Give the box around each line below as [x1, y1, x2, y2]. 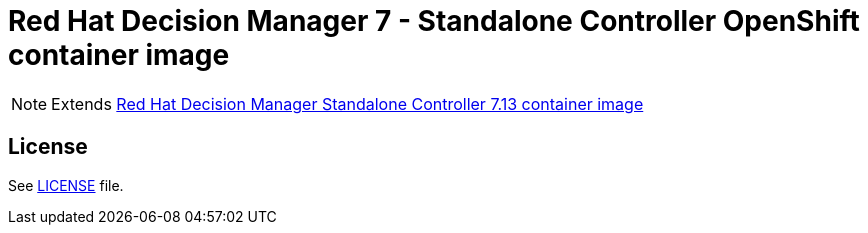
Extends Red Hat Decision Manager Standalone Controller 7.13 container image [51, 93, 644, 114]
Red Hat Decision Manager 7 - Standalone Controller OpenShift [8, 4, 860, 38]
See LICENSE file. [8, 176, 124, 194]
